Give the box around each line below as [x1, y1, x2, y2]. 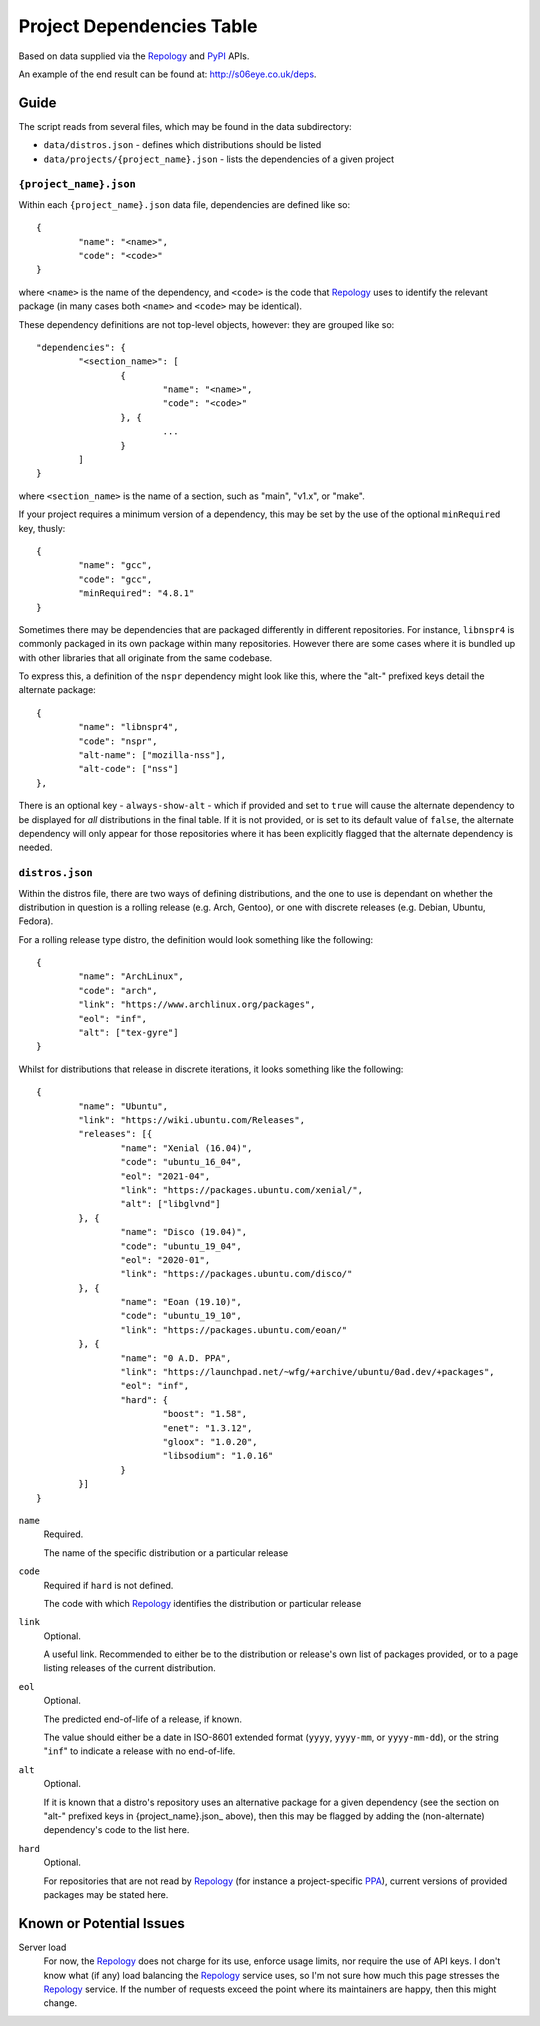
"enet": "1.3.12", [162, 1422, 253, 1434]
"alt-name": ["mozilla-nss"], [78, 750, 227, 761]
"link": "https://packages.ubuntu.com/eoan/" [120, 1324, 348, 1335]
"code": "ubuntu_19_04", [120, 1240, 242, 1252]
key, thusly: [18, 522, 66, 534]
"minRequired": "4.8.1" [78, 588, 195, 599]
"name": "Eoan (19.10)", [120, 1296, 242, 1308]
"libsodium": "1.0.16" [162, 1450, 274, 1462]
